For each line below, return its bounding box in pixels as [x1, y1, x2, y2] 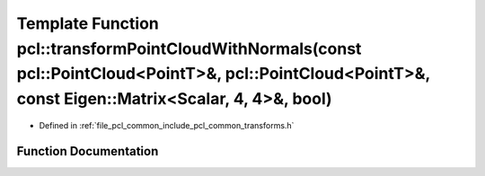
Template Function [16, 13, 159, 33]
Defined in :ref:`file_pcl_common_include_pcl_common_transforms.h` [39, 119, 295, 130]
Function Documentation [16, 144, 159, 159]
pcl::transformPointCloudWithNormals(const [16, 39, 362, 58]
